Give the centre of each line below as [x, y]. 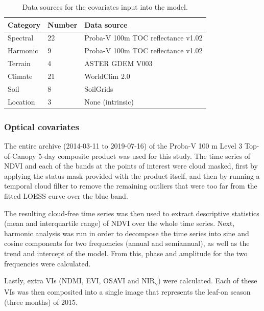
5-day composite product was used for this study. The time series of [145, 155]
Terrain [19, 63]
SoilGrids [99, 88]
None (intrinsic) [109, 101]
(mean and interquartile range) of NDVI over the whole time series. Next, [119, 223]
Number [63, 24]
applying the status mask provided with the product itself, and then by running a [132, 175]
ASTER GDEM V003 [118, 63]
